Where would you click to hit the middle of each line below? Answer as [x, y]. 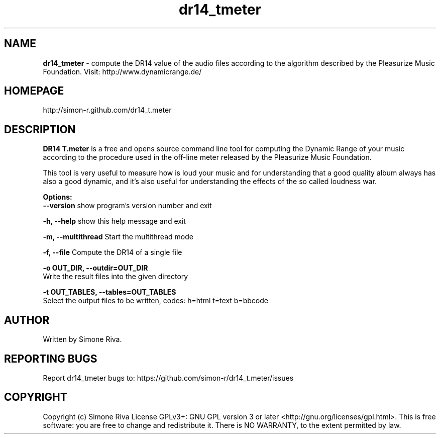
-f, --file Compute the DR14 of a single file [113, 252]
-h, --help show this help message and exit [114, 221]
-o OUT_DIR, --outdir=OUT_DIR [95, 268]
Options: [58, 197]
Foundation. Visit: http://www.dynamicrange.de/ [122, 71]
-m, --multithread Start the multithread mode [118, 237]
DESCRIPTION [40, 129]
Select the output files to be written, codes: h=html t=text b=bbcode [155, 301]
